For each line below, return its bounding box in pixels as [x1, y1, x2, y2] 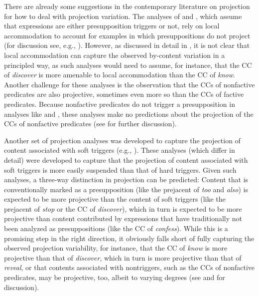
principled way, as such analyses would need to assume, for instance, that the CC [4, 59, 252, 70]
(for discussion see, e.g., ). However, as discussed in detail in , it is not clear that [4, 40, 250, 50]
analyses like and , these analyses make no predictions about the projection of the [4, 108, 254, 119]
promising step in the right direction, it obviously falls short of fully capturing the [4, 233, 255, 243]
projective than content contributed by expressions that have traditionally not [4, 213, 242, 224]
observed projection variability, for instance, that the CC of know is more [4, 243, 228, 253]
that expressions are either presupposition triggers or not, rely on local [4, 20, 220, 31]
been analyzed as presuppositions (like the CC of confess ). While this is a [4, 223, 228, 234]
